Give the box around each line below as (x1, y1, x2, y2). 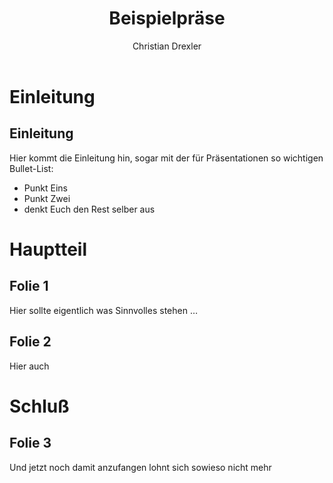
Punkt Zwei (23, 192, 71, 204)
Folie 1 (9, 278, 49, 295)
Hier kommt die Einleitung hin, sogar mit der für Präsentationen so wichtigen (9, 152, 324, 164)
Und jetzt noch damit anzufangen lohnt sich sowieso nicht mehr (9, 461, 272, 473)
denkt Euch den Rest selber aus (23, 203, 156, 215)
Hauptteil (9, 238, 88, 261)
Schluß (9, 395, 70, 417)
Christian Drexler (132, 40, 202, 52)
